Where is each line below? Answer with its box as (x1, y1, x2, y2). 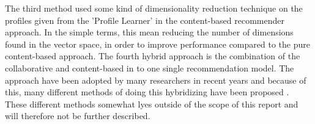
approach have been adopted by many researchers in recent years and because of (5, 73, 306, 86)
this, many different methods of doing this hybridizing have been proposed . (5, 86, 289, 98)
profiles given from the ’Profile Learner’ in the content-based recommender (5, 13, 284, 26)
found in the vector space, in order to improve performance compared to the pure (5, 37, 310, 50)
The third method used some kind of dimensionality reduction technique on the (5, 2, 303, 14)
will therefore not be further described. (5, 109, 150, 122)
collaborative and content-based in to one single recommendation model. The (5, 61, 294, 74)
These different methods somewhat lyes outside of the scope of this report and (5, 97, 298, 110)
